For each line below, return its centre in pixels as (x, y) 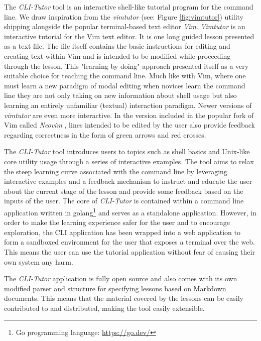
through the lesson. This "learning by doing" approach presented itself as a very (126, 66)
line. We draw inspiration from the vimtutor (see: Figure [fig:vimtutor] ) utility (124, 16)
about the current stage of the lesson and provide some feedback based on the (124, 191)
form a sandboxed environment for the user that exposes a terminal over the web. (129, 242)
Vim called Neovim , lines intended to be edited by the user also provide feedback (130, 125)
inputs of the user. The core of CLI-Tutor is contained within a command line (124, 201)
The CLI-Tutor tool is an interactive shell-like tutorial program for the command (129, 7)
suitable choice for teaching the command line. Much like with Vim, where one (125, 76)
